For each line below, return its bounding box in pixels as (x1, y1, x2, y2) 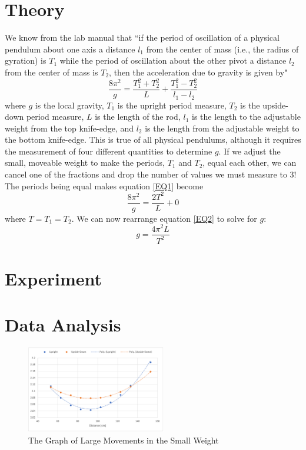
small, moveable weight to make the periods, (5, 156, 165, 169)
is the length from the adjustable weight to (145, 121, 300, 134)
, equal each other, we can (202, 156, 297, 169)
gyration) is (5, 54, 46, 67)
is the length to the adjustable (191, 110, 301, 123)
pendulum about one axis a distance (5, 42, 135, 55)
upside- (262, 98, 288, 111)
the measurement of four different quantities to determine (5, 144, 212, 157)
